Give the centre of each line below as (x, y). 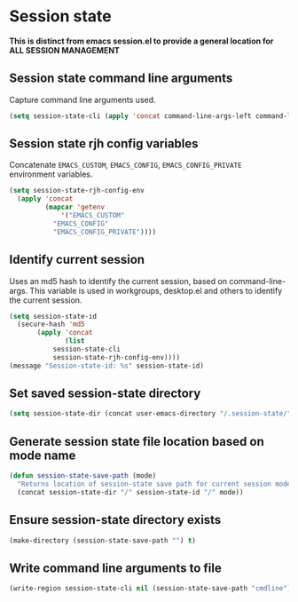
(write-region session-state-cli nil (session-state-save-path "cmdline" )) (152, 589)
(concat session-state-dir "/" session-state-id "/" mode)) (130, 492)
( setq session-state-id (53, 316)
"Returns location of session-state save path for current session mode (154, 484)
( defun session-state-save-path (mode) (83, 476)
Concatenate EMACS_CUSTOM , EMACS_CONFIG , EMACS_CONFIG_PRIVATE (125, 165)
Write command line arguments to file (115, 568)
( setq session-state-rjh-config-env (77, 191)
